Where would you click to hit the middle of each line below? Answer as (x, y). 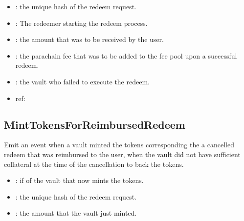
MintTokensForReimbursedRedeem (95, 124)
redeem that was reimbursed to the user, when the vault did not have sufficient (122, 154)
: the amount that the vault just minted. (76, 213)
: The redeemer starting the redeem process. (81, 23)
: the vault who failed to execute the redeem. (82, 81)
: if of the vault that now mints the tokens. (79, 180)
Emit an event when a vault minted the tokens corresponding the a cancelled (119, 145)
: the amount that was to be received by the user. (89, 39)
